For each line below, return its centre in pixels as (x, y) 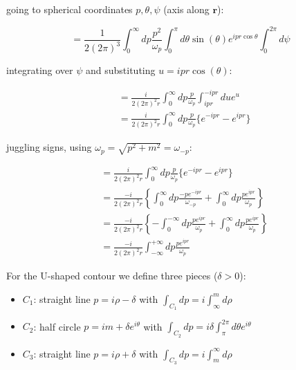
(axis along (186, 9)
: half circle (57, 326)
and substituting (120, 70)
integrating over (40, 70)
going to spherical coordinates (70, 9)
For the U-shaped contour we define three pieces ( (112, 276)
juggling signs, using (49, 147)
